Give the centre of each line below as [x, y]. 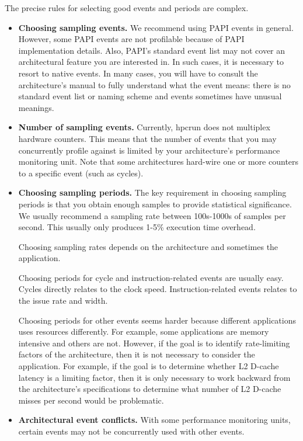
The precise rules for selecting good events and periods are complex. [127, 8]
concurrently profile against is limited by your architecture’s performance [149, 150]
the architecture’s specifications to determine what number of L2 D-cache [150, 389]
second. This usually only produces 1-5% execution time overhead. [137, 227]
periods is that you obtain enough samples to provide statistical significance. [155, 204]
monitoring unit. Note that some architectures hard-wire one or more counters [159, 162]
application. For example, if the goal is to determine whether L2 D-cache [149, 366]
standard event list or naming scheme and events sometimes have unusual [150, 96]
